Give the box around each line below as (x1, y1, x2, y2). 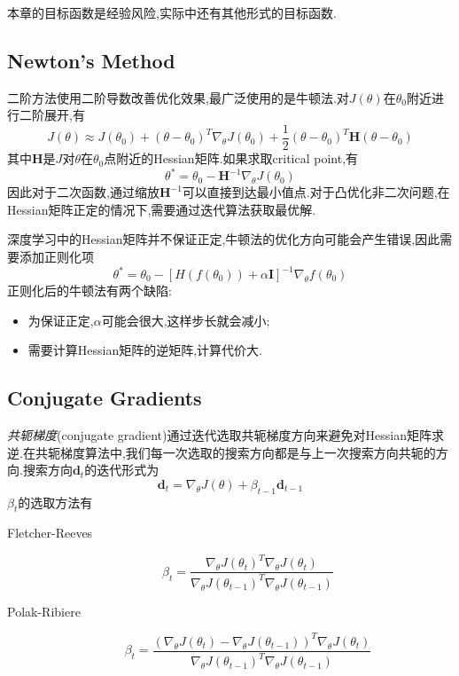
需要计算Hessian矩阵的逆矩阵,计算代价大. (27, 341, 263, 359)
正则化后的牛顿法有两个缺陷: (7, 281, 172, 300)
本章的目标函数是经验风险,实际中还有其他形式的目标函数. (7, 4, 337, 21)
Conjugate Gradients (7, 384, 202, 412)
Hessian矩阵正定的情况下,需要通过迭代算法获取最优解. (7, 200, 316, 218)
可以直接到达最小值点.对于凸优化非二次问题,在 (182, 183, 450, 201)
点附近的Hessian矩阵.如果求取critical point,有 (104, 149, 359, 168)
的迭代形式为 (84, 460, 159, 479)
